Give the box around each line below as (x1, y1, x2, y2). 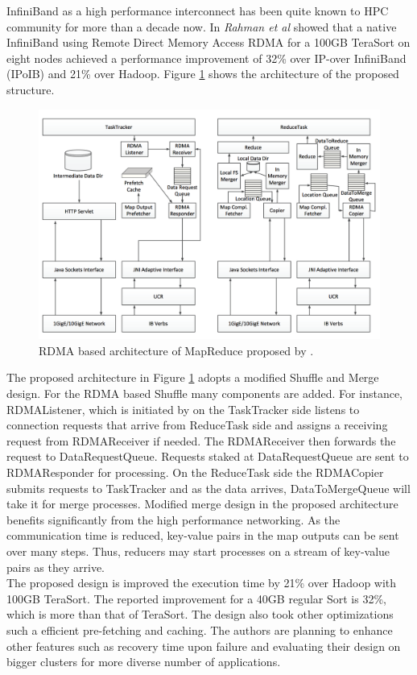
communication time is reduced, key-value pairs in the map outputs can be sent (6, 527, 399, 544)
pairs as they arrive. (6, 558, 105, 575)
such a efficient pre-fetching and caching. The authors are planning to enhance (6, 621, 393, 638)
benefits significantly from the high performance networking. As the (6, 511, 341, 528)
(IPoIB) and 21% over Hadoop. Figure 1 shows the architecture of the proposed (6, 65, 399, 82)
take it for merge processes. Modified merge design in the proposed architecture (6, 495, 398, 512)
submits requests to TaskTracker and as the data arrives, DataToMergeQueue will (6, 479, 411, 496)
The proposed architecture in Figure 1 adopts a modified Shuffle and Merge (6, 369, 379, 386)
